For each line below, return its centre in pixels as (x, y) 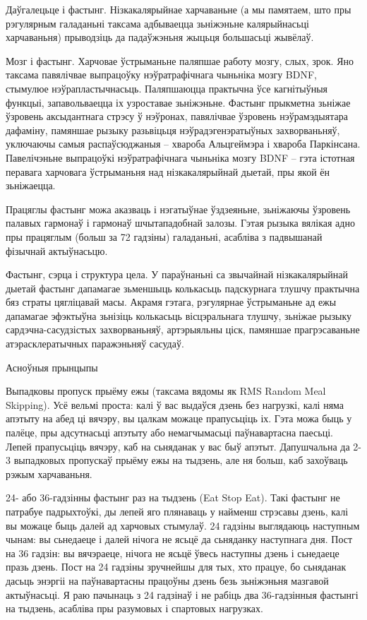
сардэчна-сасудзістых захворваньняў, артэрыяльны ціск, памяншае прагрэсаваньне (183, 329)
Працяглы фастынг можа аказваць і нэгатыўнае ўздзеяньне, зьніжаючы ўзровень (178, 209)
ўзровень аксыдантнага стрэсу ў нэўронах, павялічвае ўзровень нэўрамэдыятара (177, 116)
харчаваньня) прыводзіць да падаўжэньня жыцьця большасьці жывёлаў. (160, 37)
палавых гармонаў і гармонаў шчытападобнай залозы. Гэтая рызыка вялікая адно (180, 223)
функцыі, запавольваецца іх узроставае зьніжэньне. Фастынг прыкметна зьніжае (178, 102)
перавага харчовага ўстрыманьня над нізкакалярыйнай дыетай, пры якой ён (168, 171)
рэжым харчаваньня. (49, 473)
